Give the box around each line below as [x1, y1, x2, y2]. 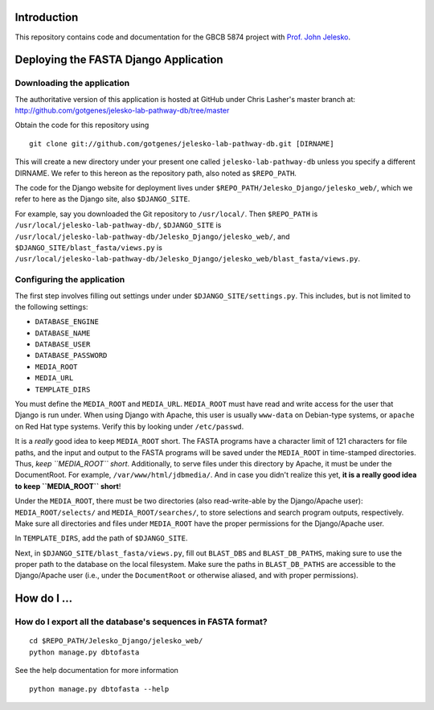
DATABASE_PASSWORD [35, 351, 108, 360]
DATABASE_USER [35, 340, 91, 349]
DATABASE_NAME [35, 328, 91, 338]
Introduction [14, 10, 79, 24]
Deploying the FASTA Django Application [14, 53, 224, 67]
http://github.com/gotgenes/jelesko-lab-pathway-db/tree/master [14, 105, 230, 116]
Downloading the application [14, 77, 130, 88]
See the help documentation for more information [14, 666, 178, 675]
